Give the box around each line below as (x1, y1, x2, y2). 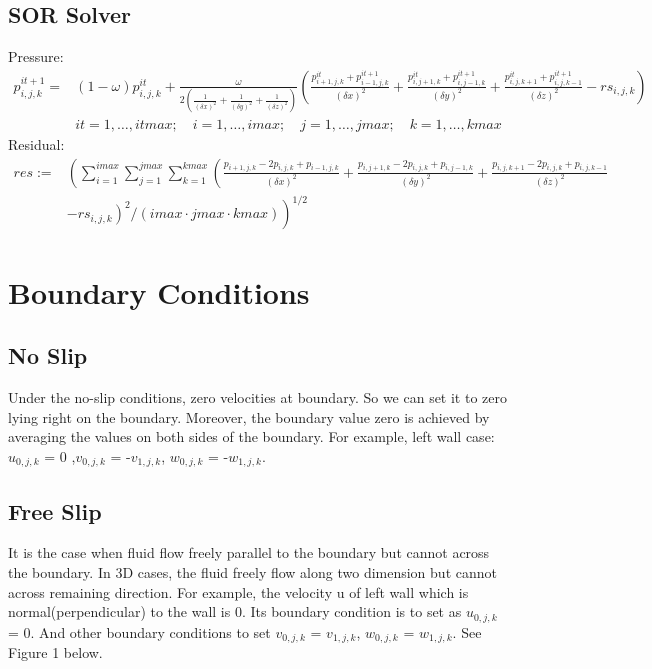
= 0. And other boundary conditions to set (8, 621, 271, 642)
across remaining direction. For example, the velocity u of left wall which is (8, 581, 469, 602)
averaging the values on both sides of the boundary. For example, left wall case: (8, 426, 495, 447)
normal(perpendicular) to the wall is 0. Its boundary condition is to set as (8, 601, 462, 622)
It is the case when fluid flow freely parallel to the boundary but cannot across (8, 542, 490, 563)
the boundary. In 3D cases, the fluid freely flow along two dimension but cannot (8, 561, 497, 582)
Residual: (8, 134, 65, 155)
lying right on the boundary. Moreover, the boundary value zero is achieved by (8, 406, 490, 427)
